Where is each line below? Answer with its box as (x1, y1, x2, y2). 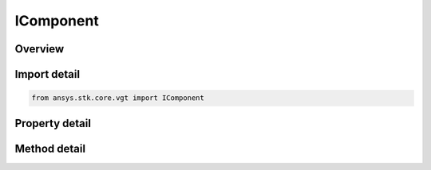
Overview (14, 42, 65, 56)
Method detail (14, 141, 86, 155)
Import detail (14, 68, 80, 81)
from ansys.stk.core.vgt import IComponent (31, 94, 205, 102)
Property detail (14, 116, 92, 130)
